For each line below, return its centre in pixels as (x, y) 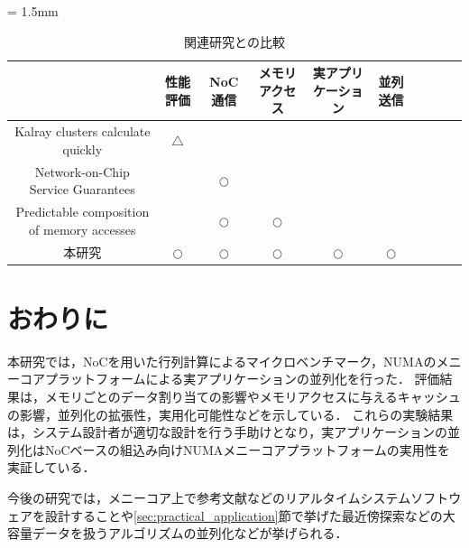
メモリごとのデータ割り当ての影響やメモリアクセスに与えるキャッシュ (253, 396)
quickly (83, 149)
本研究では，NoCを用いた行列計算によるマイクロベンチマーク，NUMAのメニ (234, 361)
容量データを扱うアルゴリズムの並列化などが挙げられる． (178, 533)
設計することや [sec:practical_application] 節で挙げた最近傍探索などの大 (250, 515)
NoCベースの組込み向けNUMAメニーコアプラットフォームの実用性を (247, 449)
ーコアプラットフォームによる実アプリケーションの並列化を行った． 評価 (224, 379)
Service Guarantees (82, 189)
